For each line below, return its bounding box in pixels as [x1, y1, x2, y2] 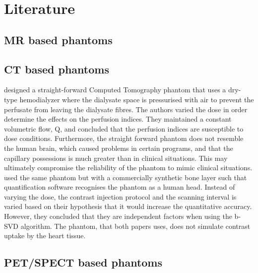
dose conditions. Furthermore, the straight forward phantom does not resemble [4, 133, 244, 143]
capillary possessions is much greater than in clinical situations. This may [4, 152, 228, 163]
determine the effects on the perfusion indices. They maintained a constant [4, 114, 232, 124]
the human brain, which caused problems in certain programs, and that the [4, 142, 233, 153]
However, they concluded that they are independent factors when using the [4, 211, 232, 221]
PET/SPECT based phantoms [4, 255, 163, 270]
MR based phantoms [4, 32, 113, 47]
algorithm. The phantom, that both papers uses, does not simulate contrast [20, 220, 251, 231]
